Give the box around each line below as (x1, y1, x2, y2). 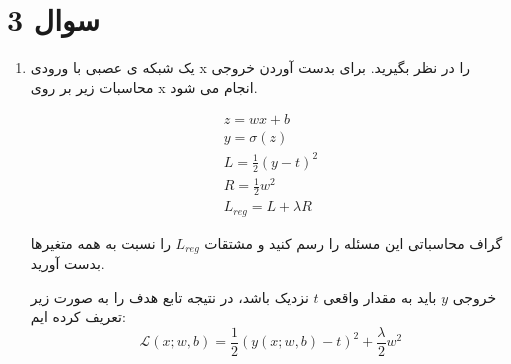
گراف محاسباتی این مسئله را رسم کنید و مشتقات (204, 232, 503, 253)
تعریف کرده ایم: (30, 306, 126, 327)
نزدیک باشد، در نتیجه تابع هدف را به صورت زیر (30, 286, 309, 307)
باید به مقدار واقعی (323, 286, 437, 307)
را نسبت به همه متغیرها (30, 232, 171, 253)
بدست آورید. (30, 253, 105, 274)
